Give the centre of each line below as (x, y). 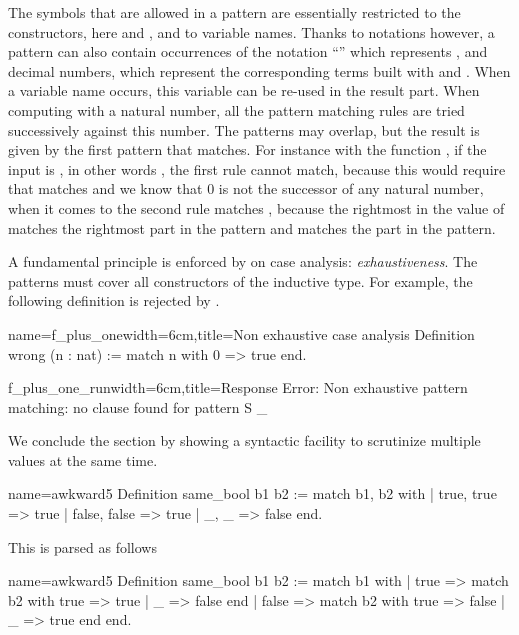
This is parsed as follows (82, 546)
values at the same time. (83, 459)
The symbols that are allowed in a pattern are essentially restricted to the (234, 12)
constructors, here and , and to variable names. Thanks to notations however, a (251, 31)
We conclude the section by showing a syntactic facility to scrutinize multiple (244, 440)
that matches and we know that (105, 188)
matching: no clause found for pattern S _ (138, 406)
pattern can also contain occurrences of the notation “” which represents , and (248, 51)
